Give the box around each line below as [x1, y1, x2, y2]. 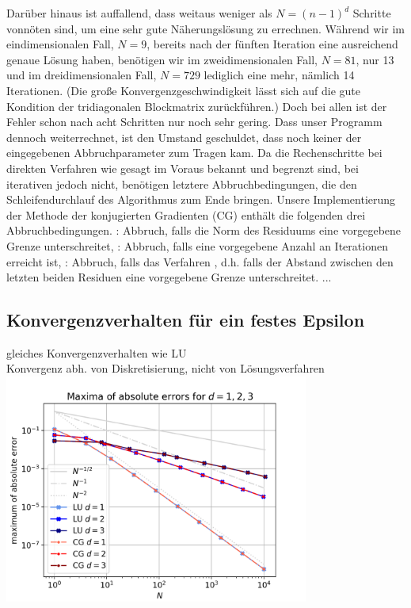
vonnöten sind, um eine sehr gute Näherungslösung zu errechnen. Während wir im [6, 20, 405, 36]
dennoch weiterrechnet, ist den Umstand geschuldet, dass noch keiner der [6, 128, 362, 145]
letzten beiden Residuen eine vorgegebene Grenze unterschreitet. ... [6, 269, 332, 285]
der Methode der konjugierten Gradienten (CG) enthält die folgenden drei [6, 206, 366, 223]
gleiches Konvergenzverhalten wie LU [6, 344, 187, 361]
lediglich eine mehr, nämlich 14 [204, 67, 355, 83]
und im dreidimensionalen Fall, [6, 67, 157, 83]
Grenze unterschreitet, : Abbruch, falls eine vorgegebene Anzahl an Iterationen [6, 237, 388, 254]
